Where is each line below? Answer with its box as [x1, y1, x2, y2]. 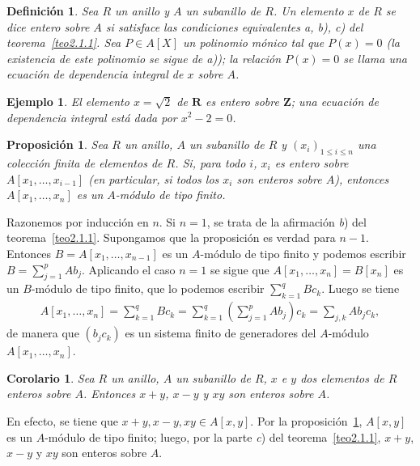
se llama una [343, 49, 408, 66]
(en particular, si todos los [88, 170, 219, 187]
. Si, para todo [175, 154, 246, 171]
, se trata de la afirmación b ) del [206, 213, 367, 230]
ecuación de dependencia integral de [6, 66, 184, 83]
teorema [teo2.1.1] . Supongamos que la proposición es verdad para [6, 229, 336, 246]
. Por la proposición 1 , [250, 412, 363, 429]
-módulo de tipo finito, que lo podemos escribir [31, 280, 265, 297]
